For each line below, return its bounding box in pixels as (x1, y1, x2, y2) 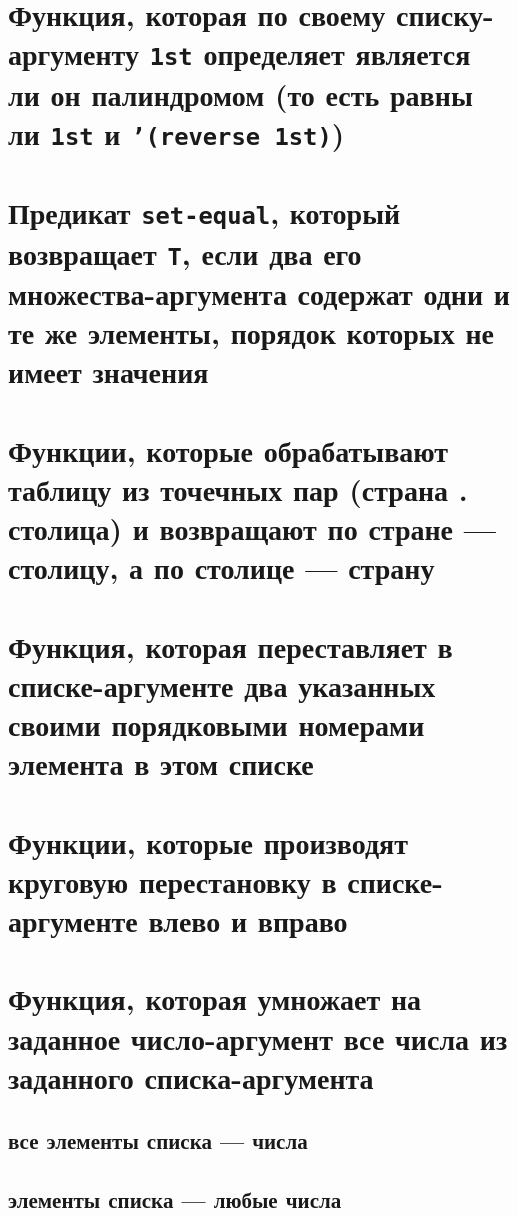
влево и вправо (148, 900, 348, 940)
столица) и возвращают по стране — (8, 508, 496, 549)
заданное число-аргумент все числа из (8, 1017, 508, 1058)
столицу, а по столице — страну (8, 547, 435, 588)
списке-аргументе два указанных (8, 664, 436, 705)
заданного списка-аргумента (8, 1056, 374, 1097)
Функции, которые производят (8, 821, 409, 862)
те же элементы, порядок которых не (8, 312, 494, 353)
